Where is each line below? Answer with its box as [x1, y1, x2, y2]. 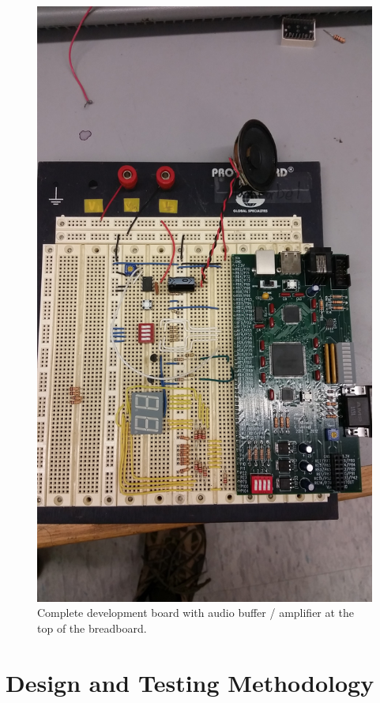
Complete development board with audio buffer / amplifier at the [37, 604, 355, 621]
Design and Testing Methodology [6, 666, 374, 698]
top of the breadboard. [37, 619, 147, 636]
